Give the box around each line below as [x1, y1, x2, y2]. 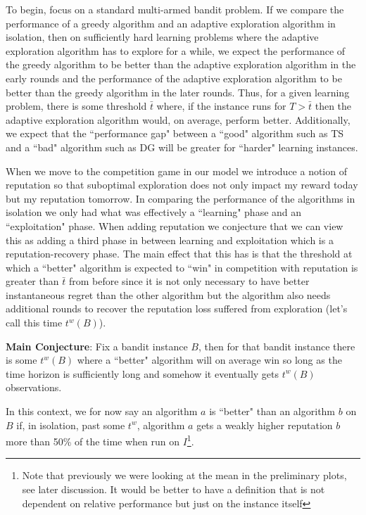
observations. [6, 380, 62, 395]
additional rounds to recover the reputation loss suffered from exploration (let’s [6, 301, 348, 316]
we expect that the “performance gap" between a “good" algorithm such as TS [6, 126, 344, 141]
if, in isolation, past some [16, 417, 125, 432]
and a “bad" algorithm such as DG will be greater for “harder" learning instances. [6, 139, 358, 154]
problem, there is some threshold [6, 98, 147, 113]
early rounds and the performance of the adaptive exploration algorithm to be [6, 70, 342, 85]
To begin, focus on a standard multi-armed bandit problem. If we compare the [6, 2, 344, 16]
